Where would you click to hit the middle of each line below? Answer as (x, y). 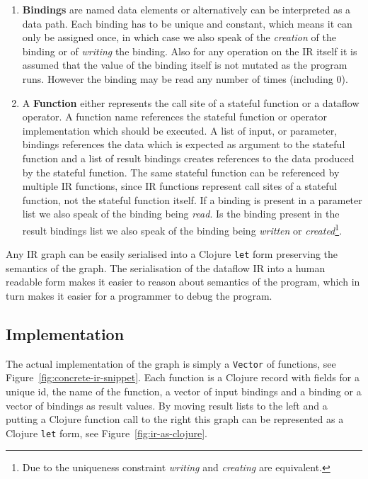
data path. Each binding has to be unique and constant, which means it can (187, 23)
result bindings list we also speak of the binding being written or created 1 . (182, 229)
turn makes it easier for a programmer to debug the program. (139, 295)
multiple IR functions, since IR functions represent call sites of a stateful (180, 186)
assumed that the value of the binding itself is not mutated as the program (185, 65)
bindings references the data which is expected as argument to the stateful (184, 144)
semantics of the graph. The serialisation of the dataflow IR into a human (166, 267)
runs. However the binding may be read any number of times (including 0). (185, 78)
